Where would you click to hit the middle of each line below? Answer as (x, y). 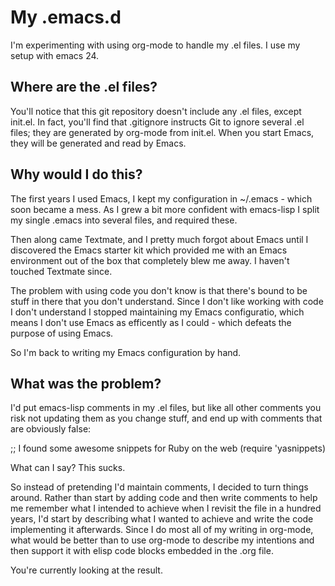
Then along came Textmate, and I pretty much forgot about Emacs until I (159, 239)
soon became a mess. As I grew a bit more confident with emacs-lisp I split (165, 209)
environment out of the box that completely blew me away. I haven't (150, 260)
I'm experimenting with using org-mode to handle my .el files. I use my (155, 45)
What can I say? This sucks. (68, 468)
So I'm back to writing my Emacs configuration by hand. (126, 352)
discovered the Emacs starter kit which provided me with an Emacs (149, 250)
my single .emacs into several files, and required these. (124, 220)
